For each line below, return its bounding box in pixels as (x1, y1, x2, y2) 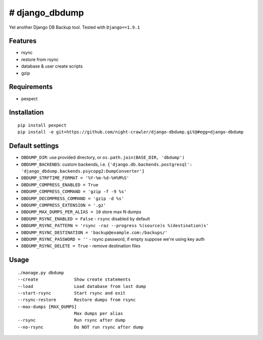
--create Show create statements (18, 277, 131, 282)
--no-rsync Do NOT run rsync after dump (18, 324, 144, 330)
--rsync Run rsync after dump (18, 318, 126, 323)
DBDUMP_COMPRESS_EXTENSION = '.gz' (21, 202, 107, 208)
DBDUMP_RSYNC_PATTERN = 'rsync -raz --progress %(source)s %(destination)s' (21, 223, 209, 229)
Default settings (9, 142, 59, 150)
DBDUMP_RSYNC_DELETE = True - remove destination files (21, 243, 141, 249)
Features (9, 37, 37, 45)
